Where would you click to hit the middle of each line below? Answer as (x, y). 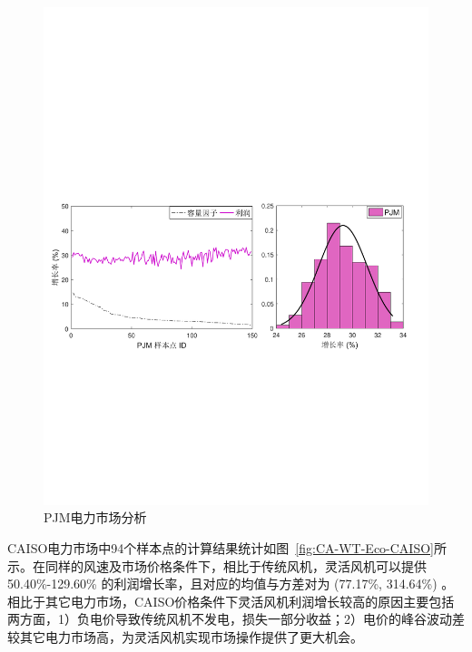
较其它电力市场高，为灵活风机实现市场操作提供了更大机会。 (185, 637)
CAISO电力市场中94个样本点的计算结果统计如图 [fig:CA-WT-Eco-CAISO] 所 (227, 548)
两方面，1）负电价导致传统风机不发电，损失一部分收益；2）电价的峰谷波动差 (236, 619)
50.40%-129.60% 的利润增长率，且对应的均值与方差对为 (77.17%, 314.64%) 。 (231, 584)
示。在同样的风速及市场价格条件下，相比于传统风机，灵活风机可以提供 (217, 565)
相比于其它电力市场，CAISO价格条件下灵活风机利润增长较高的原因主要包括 (231, 601)
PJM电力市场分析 (95, 517)
